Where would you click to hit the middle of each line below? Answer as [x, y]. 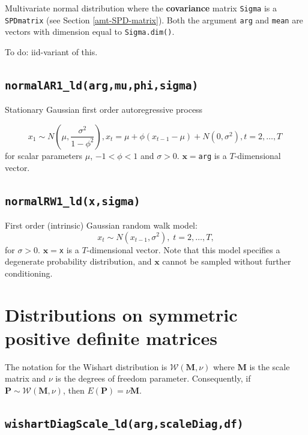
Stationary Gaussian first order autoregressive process [104, 109]
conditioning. [29, 273]
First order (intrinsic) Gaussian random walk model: [101, 225]
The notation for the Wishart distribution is [86, 366]
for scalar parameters [44, 155]
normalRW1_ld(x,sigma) [73, 201]
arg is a [213, 155]
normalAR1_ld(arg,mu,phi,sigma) [102, 85]
